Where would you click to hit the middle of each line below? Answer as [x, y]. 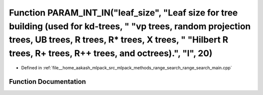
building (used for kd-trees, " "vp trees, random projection [130, 26]
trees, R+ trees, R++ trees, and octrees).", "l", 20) [111, 54]
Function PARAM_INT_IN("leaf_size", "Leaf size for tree [123, 13]
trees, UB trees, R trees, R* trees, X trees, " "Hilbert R [119, 40]
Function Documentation [47, 82]
